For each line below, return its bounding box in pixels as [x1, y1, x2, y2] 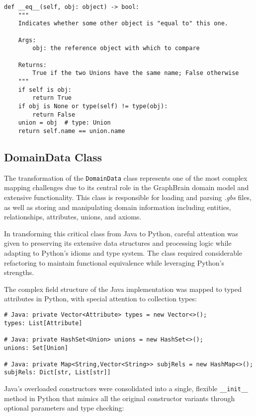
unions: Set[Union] [4, 344, 68, 351]
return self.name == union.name [18, 127, 125, 135]
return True [32, 94, 72, 102]
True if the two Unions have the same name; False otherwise [32, 69, 239, 77]
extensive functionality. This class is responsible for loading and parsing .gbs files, [4, 192, 252, 202]
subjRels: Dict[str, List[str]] [4, 369, 111, 376]
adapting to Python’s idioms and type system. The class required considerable [4, 247, 243, 258]
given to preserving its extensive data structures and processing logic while [4, 238, 232, 248]
